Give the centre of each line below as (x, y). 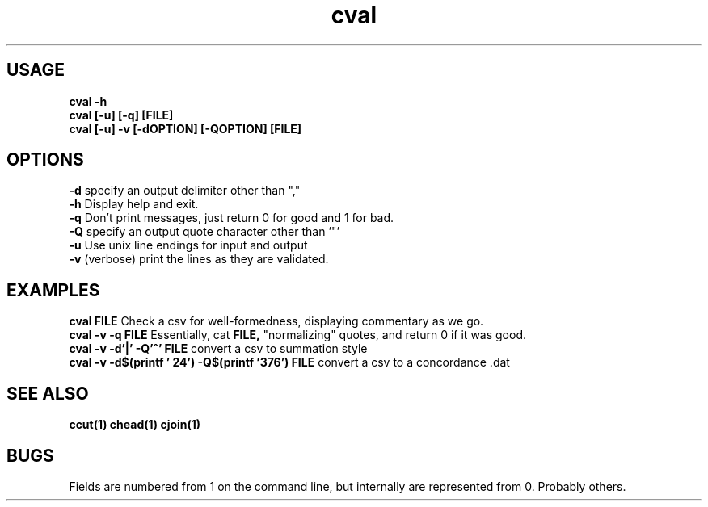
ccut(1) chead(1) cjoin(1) (135, 425)
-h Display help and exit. (134, 204)
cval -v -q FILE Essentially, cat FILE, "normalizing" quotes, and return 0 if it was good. (298, 335)
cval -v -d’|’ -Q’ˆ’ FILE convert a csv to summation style (218, 349)
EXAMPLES (53, 290)
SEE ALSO (48, 393)
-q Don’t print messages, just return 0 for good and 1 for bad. (232, 218)
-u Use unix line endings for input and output (188, 245)
